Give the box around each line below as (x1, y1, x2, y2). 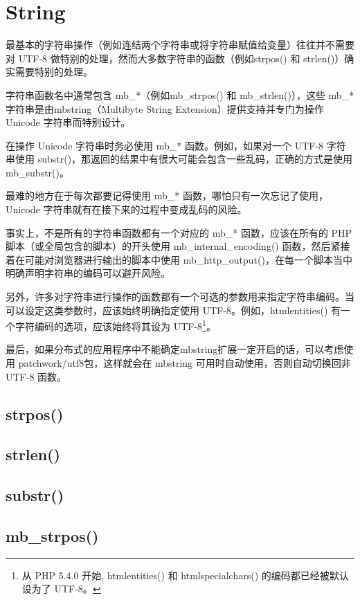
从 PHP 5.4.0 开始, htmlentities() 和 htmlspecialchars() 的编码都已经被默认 (21, 567, 349, 582)
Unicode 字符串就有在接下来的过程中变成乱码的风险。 (6, 202, 247, 217)
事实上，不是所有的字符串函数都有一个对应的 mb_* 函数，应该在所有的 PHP (6, 225, 352, 239)
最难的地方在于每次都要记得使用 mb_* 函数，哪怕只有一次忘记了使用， (6, 188, 328, 203)
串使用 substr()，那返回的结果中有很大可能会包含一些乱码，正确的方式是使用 (6, 152, 353, 166)
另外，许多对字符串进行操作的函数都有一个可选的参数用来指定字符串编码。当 (6, 289, 354, 304)
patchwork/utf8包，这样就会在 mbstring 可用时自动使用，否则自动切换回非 (18, 356, 351, 370)
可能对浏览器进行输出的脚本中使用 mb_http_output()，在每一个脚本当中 (24, 252, 352, 266)
